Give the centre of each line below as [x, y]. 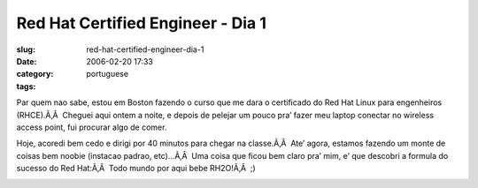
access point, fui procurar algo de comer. [92, 127]
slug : [26, 49]
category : [35, 74]
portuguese [107, 74]
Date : [27, 61]
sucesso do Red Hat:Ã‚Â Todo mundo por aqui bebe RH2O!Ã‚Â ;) [136, 169]
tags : [26, 86]
